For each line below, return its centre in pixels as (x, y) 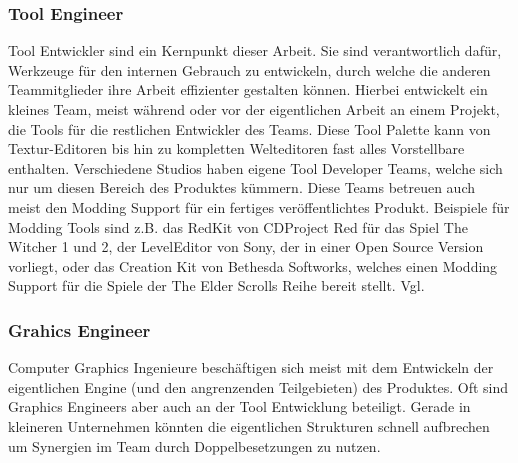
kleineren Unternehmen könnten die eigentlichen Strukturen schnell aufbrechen (249, 425)
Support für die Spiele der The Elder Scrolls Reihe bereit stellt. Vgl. (216, 285)
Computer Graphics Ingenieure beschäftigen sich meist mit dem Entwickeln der (251, 367)
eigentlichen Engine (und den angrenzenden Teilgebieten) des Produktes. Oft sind (258, 386)
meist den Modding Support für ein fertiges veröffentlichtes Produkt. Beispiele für (259, 206)
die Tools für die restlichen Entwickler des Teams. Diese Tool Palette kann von (249, 128)
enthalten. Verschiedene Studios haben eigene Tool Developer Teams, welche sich (255, 167)
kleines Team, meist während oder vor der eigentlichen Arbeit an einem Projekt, (254, 109)
